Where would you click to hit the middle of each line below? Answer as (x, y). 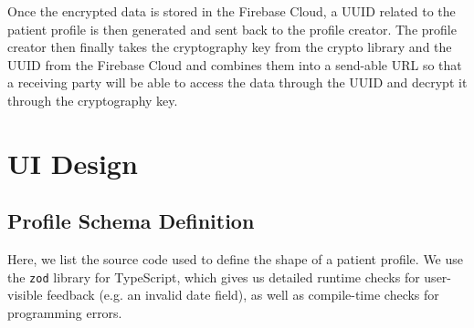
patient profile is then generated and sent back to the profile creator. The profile (232, 29)
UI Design (73, 163)
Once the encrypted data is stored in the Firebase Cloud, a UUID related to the (232, 11)
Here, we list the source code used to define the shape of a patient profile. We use (235, 259)
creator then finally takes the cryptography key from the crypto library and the (230, 47)
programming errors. (65, 312)
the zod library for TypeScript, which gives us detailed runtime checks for (214, 277)
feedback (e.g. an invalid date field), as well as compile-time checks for (243, 295)
